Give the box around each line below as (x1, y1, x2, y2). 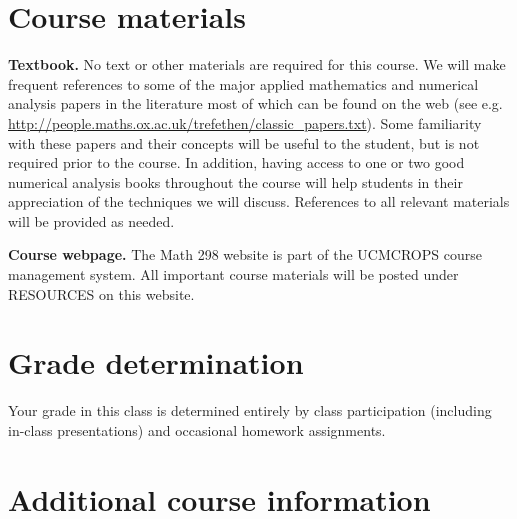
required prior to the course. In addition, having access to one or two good (8, 152, 465, 173)
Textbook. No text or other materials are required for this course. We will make (8, 54, 506, 75)
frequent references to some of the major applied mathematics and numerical (8, 73, 479, 94)
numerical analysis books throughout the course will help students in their (8, 171, 463, 192)
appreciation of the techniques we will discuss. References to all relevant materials (8, 191, 510, 212)
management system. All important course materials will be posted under (8, 264, 459, 285)
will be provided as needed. (8, 210, 175, 231)
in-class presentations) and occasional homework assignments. (8, 419, 386, 440)
